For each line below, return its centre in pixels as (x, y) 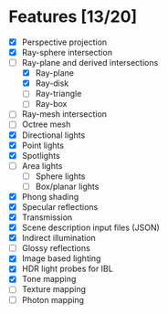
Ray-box (51, 104)
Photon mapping (52, 299)
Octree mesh (46, 124)
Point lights (43, 145)
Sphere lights (60, 176)
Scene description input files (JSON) (91, 228)
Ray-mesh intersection (64, 114)
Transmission (47, 217)
